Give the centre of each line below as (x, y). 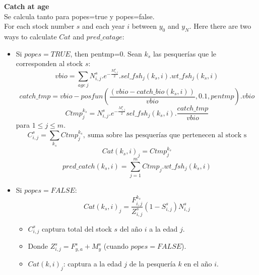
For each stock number (39, 26)
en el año (198, 264)
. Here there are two (220, 26)
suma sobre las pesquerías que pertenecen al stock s (167, 135)
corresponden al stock (49, 63)
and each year (104, 26)
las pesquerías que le (184, 53)
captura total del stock (77, 228)
